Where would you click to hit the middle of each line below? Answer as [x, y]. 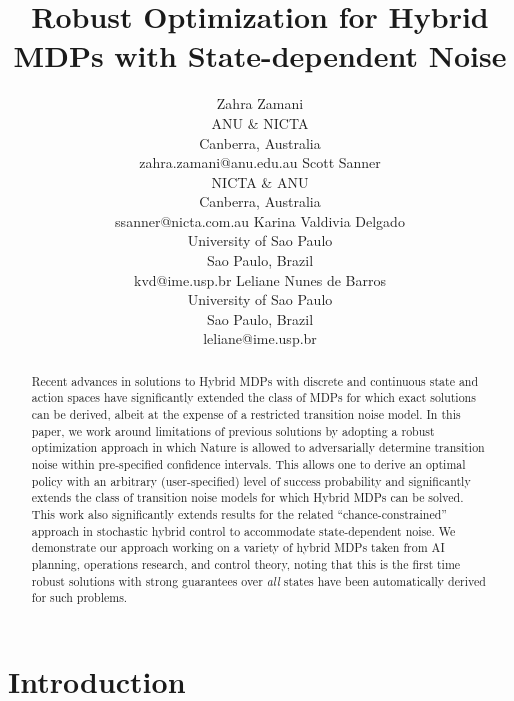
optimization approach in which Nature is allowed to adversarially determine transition [258, 447]
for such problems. [79, 597]
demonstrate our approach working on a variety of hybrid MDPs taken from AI [238, 547]
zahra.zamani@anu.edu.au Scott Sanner [260, 162]
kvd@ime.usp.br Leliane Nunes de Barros [260, 279]
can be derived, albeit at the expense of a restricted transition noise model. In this [246, 414]
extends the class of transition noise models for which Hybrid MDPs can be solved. [247, 497]
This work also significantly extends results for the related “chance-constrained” [239, 514]
